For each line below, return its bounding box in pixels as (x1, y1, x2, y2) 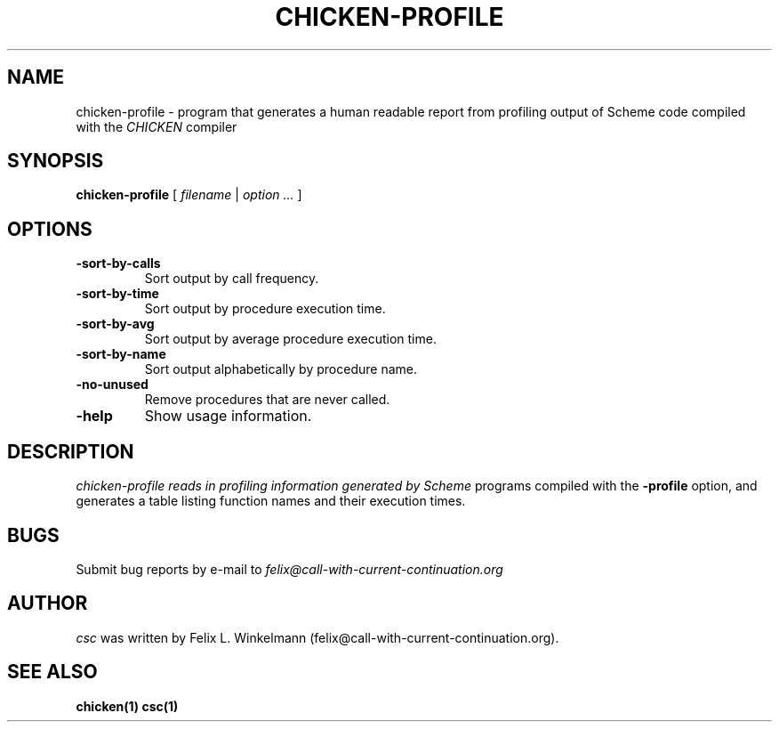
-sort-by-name (76, 346, 166, 362)
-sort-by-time (76, 286, 159, 302)
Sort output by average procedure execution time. (144, 331, 437, 347)
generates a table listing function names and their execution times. (76, 493, 466, 509)
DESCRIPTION (7, 440, 134, 463)
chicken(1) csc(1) (76, 698, 179, 714)
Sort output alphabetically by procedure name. (144, 361, 417, 377)
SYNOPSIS (7, 150, 104, 173)
